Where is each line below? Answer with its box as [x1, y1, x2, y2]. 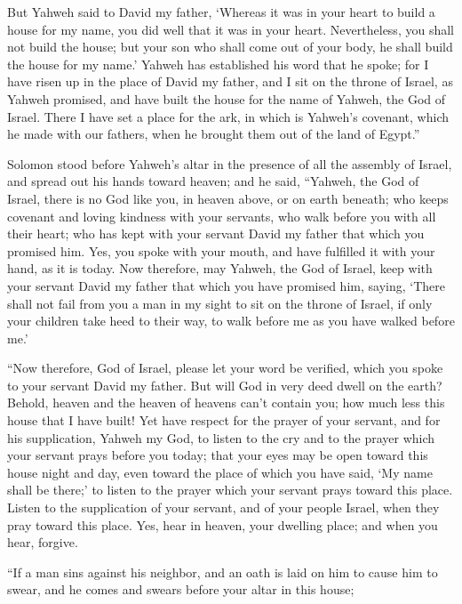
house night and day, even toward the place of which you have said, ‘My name [7, 463, 433, 481]
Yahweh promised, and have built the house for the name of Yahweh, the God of [7, 89, 446, 108]
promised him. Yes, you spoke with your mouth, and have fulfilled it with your [7, 241, 435, 260]
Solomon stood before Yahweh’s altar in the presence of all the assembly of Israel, [7, 154, 452, 173]
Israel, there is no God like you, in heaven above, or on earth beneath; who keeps [7, 189, 449, 207]
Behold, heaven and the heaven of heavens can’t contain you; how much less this [7, 393, 445, 412]
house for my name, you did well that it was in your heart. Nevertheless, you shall [7, 20, 454, 38]
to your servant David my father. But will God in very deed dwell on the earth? [7, 375, 442, 394]
